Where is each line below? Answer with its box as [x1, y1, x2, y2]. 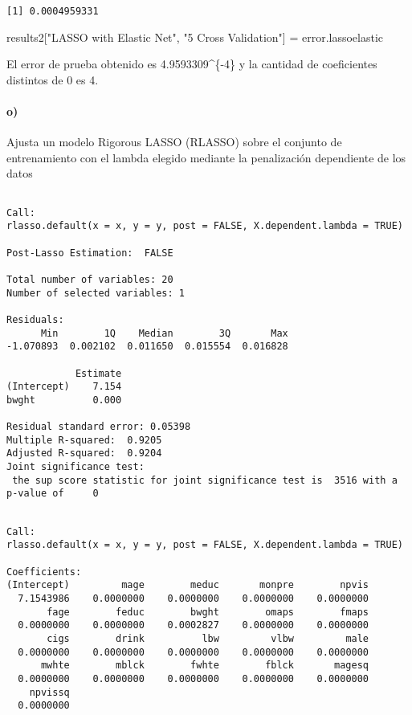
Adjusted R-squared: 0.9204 [6, 447, 162, 460]
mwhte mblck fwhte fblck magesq [40, 660, 369, 672]
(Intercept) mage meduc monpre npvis [6, 579, 369, 591]
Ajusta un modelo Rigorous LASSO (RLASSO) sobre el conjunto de [6, 133, 342, 150]
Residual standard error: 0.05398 [6, 421, 191, 433]
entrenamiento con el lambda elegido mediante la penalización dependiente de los [6, 149, 406, 165]
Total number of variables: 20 [6, 273, 173, 285]
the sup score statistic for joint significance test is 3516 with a [12, 474, 398, 486]
